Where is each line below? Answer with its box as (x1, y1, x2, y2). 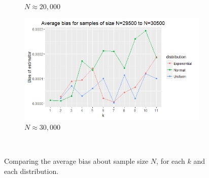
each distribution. (4, 165, 59, 176)
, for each (156, 156, 185, 166)
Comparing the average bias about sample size (4, 156, 149, 166)
